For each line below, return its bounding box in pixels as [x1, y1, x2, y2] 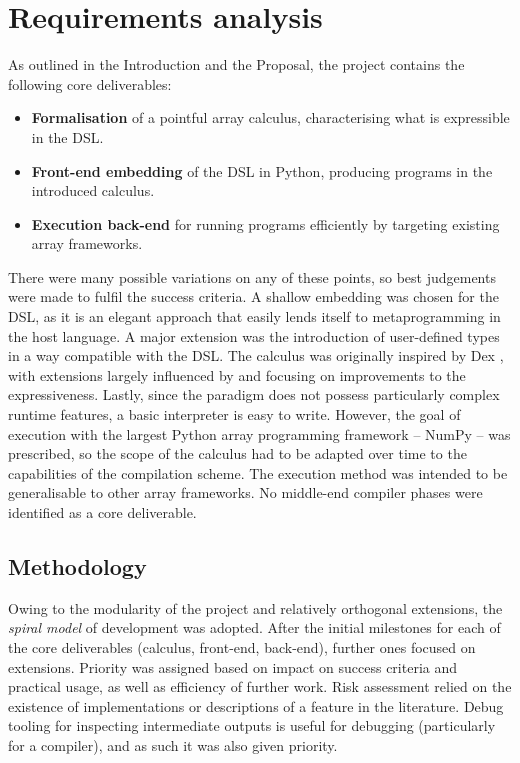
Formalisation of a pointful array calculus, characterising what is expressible [31, 107, 510, 128]
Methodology [8, 550, 147, 581]
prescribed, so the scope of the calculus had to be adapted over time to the [8, 443, 467, 464]
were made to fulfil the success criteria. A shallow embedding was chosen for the [8, 286, 499, 307]
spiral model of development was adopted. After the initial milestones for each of [8, 617, 501, 638]
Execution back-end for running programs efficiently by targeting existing [31, 213, 500, 234]
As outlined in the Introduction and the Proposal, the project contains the [8, 54, 465, 75]
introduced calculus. [31, 180, 155, 201]
